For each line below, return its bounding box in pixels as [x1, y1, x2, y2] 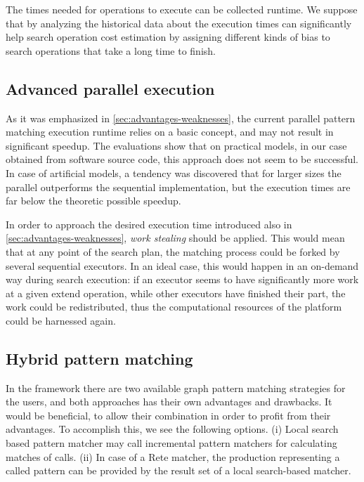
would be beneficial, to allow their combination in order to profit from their [6, 408, 331, 422]
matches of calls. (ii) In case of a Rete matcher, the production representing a [6, 449, 340, 464]
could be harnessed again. [6, 313, 116, 327]
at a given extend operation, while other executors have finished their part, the [6, 285, 346, 300]
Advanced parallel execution [6, 77, 215, 99]
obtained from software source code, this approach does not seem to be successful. [6, 152, 358, 167]
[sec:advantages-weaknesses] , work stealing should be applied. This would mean [6, 230, 345, 245]
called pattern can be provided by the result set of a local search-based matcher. [6, 463, 351, 478]
